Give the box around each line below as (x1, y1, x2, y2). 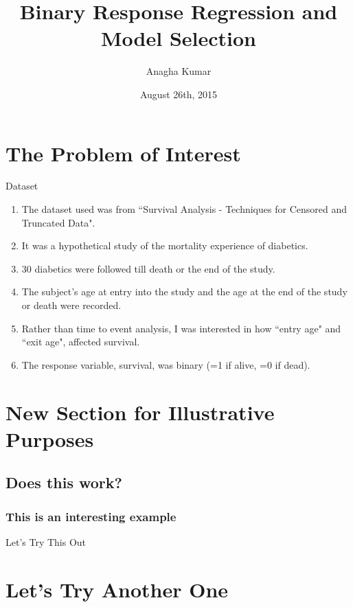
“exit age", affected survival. (21, 334, 140, 349)
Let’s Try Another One (5, 575, 229, 603)
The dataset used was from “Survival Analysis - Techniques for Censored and (21, 202, 347, 216)
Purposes (5, 424, 94, 453)
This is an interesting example (5, 507, 176, 525)
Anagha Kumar (146, 64, 212, 78)
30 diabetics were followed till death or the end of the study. (21, 261, 275, 275)
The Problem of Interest (5, 139, 241, 167)
